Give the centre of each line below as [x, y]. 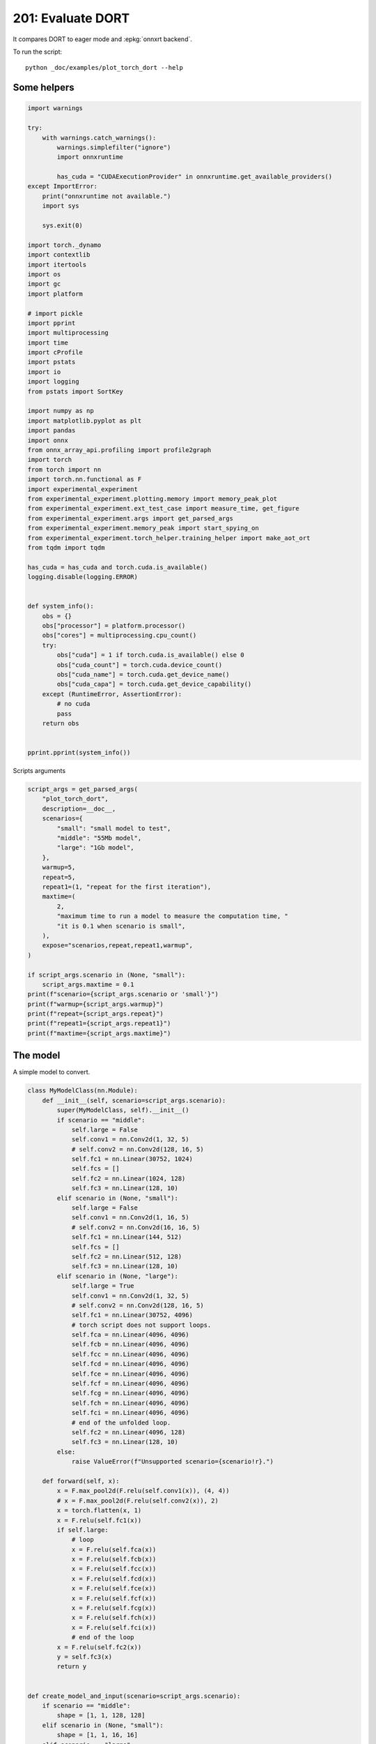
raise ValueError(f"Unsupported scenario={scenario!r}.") [173, 1462]
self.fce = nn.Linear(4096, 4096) [130, 1374]
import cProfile [55, 353]
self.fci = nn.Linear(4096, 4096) [130, 1413]
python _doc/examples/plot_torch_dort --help [104, 68]
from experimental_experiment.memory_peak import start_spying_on [143, 528]
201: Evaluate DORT [71, 18]
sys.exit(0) [63, 226]
